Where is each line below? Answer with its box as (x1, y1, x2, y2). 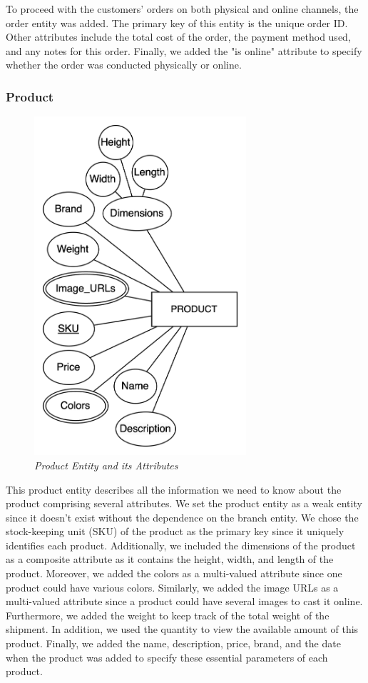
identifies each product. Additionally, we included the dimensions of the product (6, 537, 356, 552)
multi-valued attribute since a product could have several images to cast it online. (6, 594, 363, 609)
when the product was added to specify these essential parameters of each (6, 649, 328, 664)
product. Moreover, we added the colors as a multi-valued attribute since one (6, 566, 342, 581)
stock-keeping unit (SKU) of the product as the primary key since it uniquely (6, 524, 344, 539)
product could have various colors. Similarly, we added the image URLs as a (6, 579, 339, 594)
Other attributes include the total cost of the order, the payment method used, (6, 29, 351, 44)
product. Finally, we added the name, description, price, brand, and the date (6, 636, 341, 651)
